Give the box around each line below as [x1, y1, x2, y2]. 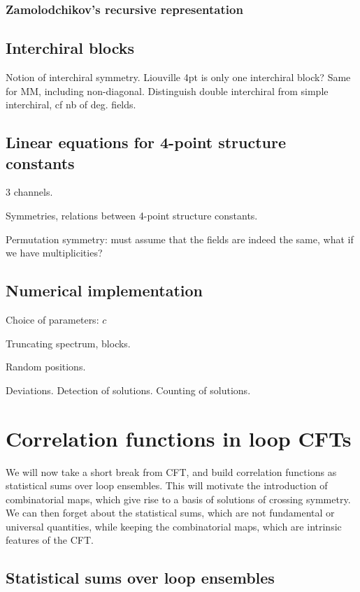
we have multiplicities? [6, 245, 103, 260]
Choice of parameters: [6, 312, 99, 326]
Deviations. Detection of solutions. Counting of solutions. [6, 382, 251, 397]
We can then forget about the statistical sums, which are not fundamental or [6, 505, 335, 520]
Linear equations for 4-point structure [6, 131, 287, 153]
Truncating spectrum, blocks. [6, 335, 131, 350]
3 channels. [6, 185, 53, 199]
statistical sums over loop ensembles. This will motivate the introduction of [6, 478, 328, 493]
